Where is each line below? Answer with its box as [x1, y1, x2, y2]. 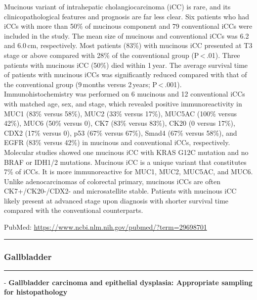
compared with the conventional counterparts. [4, 205, 143, 215]
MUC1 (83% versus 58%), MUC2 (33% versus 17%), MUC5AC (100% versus [4, 108, 237, 118]
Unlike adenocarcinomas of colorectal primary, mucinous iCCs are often [4, 176, 220, 186]
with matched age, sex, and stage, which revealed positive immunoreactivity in [4, 98, 242, 108]
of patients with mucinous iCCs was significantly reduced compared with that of [4, 69, 247, 80]
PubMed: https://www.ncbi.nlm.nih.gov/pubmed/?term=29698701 [4, 222, 207, 232]
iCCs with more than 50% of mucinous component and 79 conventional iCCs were [4, 21, 253, 31]
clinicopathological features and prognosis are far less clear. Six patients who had [4, 11, 250, 21]
